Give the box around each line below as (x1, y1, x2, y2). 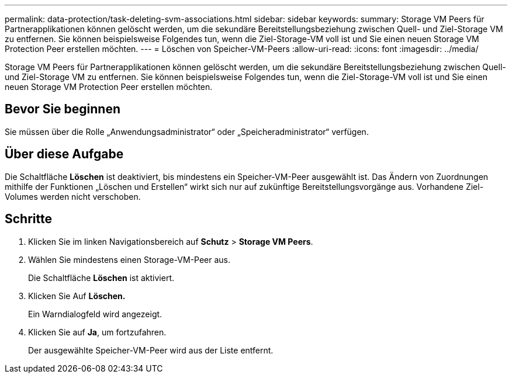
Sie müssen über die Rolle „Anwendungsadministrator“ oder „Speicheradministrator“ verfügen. (5, 126, 369, 137)
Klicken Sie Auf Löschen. (28, 290, 126, 301)
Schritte (5, 211, 52, 227)
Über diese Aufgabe (5, 147, 124, 162)
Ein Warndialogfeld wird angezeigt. (28, 308, 162, 319)
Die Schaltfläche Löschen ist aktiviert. (28, 272, 174, 283)
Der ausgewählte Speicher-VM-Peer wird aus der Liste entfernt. (28, 345, 274, 355)
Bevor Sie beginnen (5, 102, 121, 117)
